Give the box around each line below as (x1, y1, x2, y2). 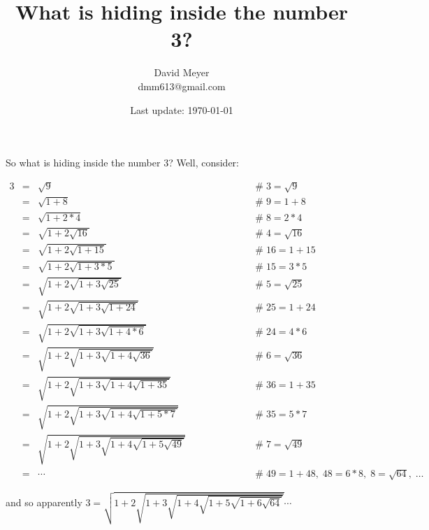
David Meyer (154, 65, 210, 80)
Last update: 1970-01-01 (130, 102, 233, 117)
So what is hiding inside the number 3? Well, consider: (6, 155, 239, 170)
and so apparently (6, 494, 82, 509)
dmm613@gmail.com (138, 78, 226, 93)
